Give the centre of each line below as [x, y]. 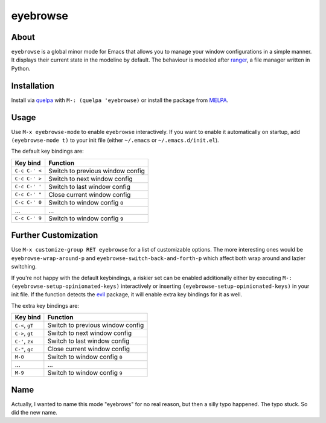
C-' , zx [24, 341]
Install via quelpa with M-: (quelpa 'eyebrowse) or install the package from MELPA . [120, 100]
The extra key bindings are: [45, 305]
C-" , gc [24, 349]
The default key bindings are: [47, 151]
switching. [24, 267]
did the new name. [34, 412]
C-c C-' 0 [28, 202]
